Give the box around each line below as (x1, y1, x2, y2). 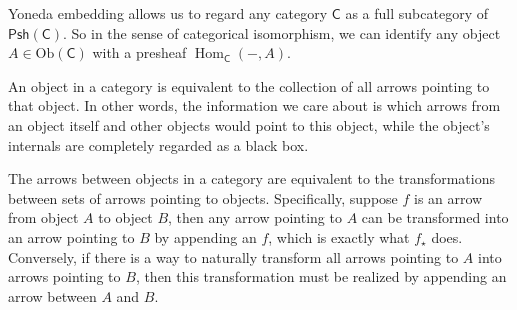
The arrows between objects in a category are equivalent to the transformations (8, 168, 496, 189)
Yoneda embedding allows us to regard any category (8, 3, 328, 23)
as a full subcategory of (345, 3, 488, 23)
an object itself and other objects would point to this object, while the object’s (8, 114, 490, 135)
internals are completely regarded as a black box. (8, 134, 309, 155)
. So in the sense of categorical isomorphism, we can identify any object (63, 22, 501, 43)
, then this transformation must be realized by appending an (135, 266, 507, 287)
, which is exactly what (268, 226, 410, 247)
